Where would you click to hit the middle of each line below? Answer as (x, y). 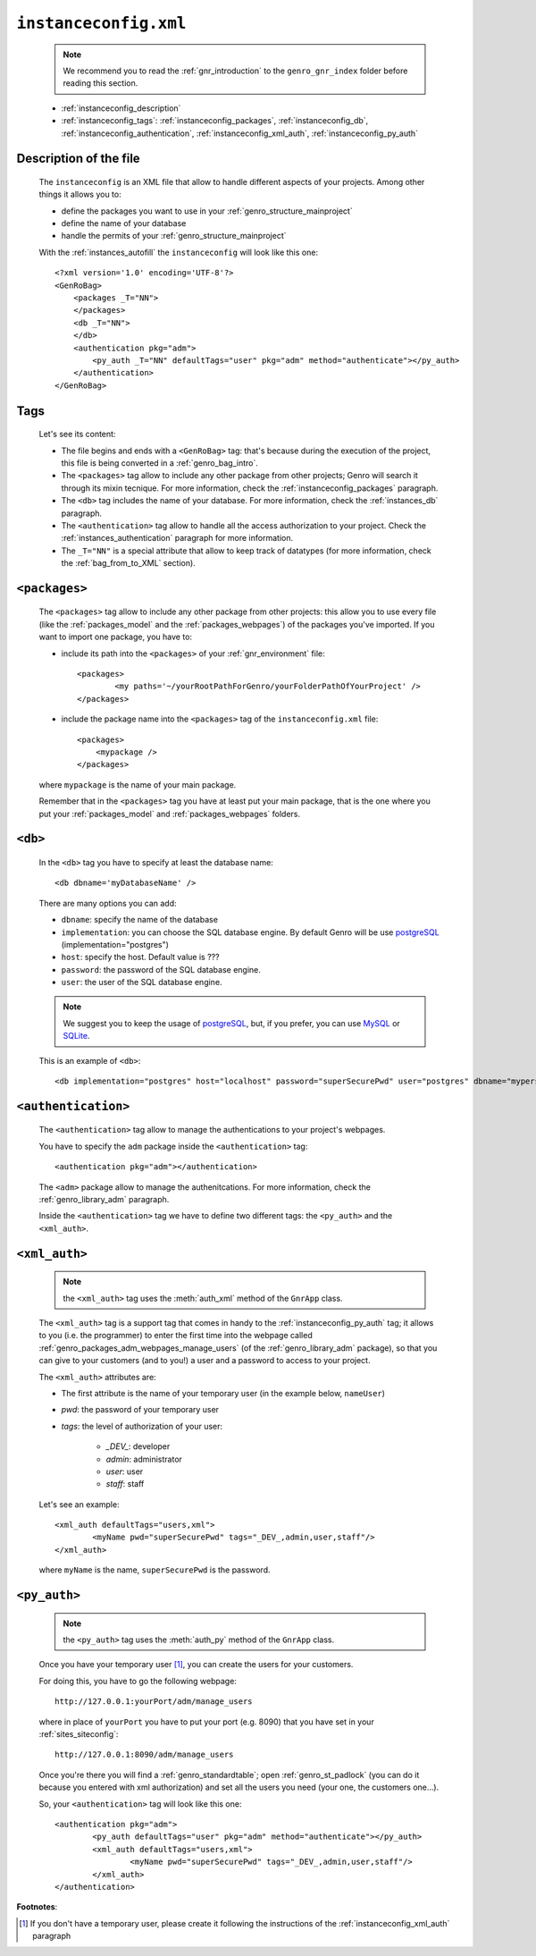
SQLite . (76, 1036)
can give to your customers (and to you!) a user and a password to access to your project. (205, 1361)
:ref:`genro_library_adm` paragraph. (104, 1200)
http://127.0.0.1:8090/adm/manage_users (144, 1755)
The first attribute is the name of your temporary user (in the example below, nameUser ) (223, 1393)
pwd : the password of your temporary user (140, 1410)
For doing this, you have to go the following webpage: (138, 1681)
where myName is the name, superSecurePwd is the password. (155, 1570)
